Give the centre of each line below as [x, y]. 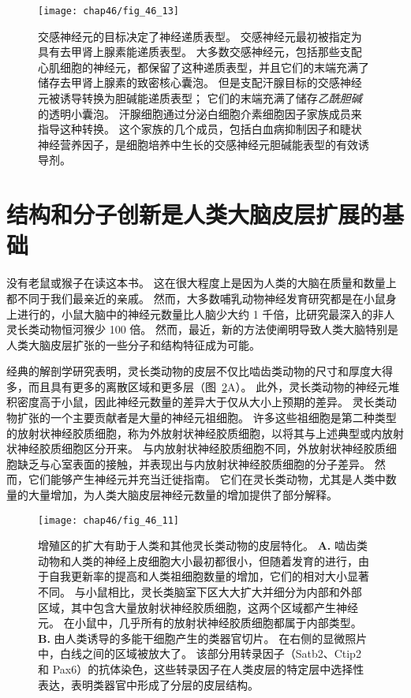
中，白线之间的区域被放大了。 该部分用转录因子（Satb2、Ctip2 [200, 653]
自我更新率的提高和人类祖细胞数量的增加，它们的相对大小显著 [209, 576]
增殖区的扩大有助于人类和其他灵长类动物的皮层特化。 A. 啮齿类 [203, 545]
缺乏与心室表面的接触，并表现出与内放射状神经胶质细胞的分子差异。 [194, 463]
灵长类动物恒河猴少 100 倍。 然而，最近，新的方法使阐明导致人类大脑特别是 [202, 329]
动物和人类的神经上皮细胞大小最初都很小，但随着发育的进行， [198, 560]
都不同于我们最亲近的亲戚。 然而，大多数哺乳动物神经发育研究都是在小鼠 [196, 298]
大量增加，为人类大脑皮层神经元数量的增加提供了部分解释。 [183, 495]
